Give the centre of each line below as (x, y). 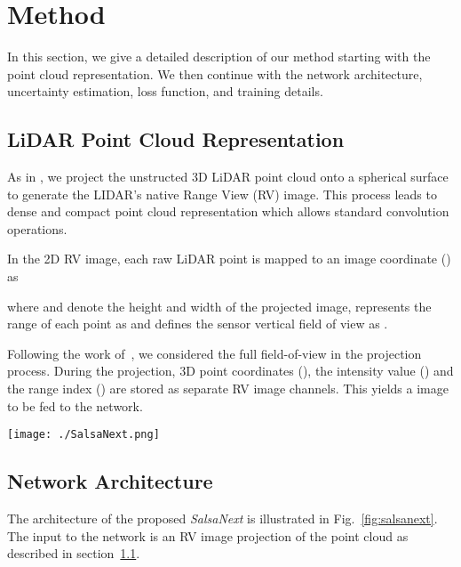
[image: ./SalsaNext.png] (83, 435)
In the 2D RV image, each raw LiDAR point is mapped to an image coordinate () (229, 259)
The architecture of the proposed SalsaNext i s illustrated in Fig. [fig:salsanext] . (223, 518)
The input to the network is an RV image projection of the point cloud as (208, 535)
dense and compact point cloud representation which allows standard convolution (228, 211)
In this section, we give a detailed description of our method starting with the (219, 57)
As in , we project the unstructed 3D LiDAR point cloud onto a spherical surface (228, 177)
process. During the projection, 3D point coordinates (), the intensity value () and (230, 371)
